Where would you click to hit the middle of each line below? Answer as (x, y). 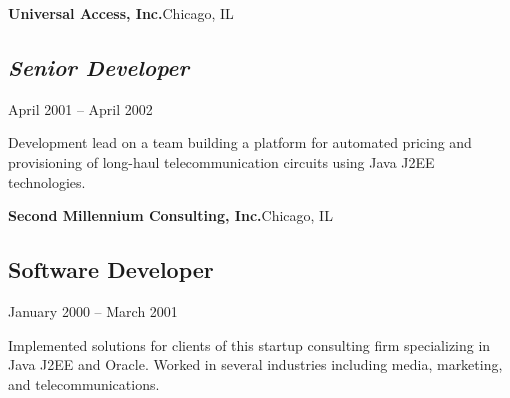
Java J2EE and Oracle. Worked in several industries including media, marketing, (255, 364)
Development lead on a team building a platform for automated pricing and (240, 142)
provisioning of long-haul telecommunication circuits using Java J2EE (221, 161)
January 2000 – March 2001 (93, 310)
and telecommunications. (84, 383)
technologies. (47, 181)
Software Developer (111, 269)
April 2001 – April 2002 (80, 108)
